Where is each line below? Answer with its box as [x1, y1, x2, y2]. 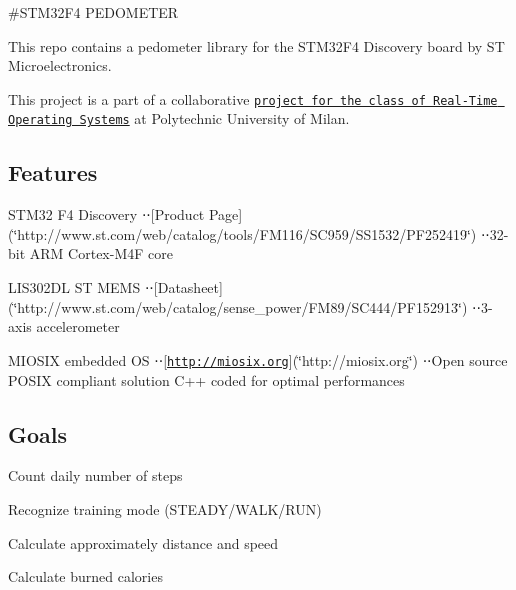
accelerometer [36, 316, 120, 337]
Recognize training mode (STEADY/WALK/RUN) [8, 498, 322, 519]
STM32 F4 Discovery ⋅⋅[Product [8, 204, 205, 225]
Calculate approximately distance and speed [8, 532, 279, 553]
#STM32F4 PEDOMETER [8, 2, 179, 22]
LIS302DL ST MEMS [8, 277, 141, 298]
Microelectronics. [8, 55, 112, 76]
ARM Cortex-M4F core [29, 243, 173, 264]
